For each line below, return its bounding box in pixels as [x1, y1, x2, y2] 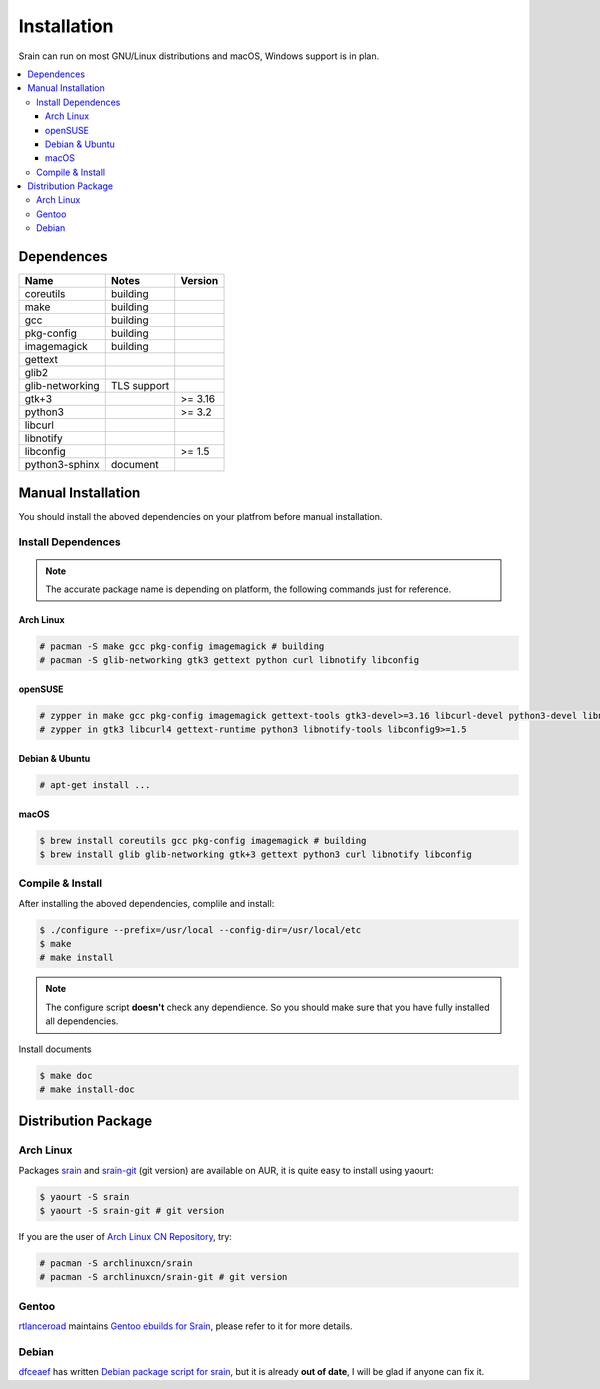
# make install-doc [39, 1083, 135, 1095]
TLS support [110, 379, 170, 393]
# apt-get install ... [39, 779, 151, 790]
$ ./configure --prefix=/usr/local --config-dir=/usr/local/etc [39, 924, 362, 935]
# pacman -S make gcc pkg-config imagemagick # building [39, 640, 325, 652]
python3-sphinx [24, 458, 100, 472]
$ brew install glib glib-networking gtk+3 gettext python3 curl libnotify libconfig [39, 848, 472, 860]
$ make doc [39, 1070, 93, 1081]
